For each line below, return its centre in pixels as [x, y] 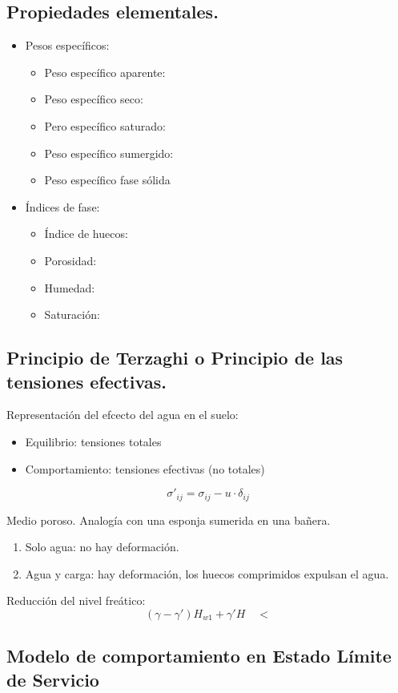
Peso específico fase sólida [107, 180]
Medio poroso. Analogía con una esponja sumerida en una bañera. [169, 520]
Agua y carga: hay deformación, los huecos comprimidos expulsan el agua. [207, 573]
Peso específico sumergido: [109, 153]
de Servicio [53, 679]
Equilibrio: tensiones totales [93, 441]
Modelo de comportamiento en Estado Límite [199, 656]
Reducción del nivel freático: [76, 600]
